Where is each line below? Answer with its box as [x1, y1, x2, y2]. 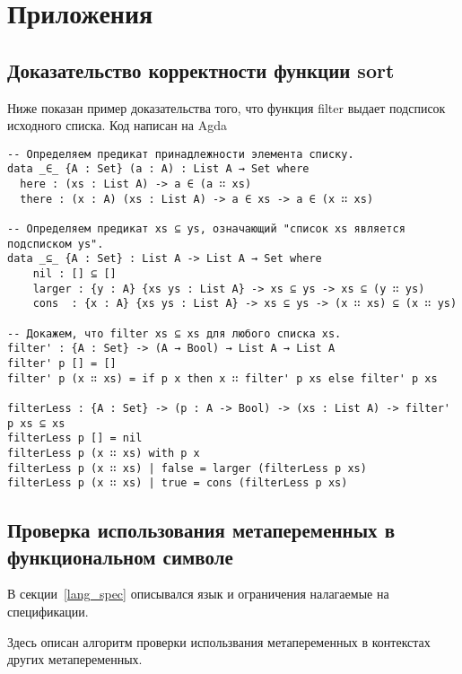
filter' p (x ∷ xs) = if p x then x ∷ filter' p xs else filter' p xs [7, 372, 438, 385]
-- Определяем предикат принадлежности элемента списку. [7, 147, 354, 161]
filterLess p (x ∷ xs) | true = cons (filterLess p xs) [7, 477, 348, 490]
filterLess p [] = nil [7, 432, 143, 445]
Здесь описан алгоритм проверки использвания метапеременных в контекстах [7, 632, 431, 651]
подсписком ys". [7, 237, 104, 250]
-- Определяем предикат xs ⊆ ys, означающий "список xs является [7, 223, 405, 236]
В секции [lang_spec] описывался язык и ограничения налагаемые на [7, 584, 389, 603]
